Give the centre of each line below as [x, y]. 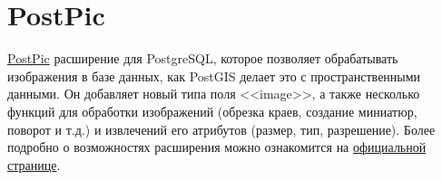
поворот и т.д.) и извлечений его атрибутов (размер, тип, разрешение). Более [221, 129]
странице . [34, 164]
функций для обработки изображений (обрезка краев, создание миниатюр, [212, 111]
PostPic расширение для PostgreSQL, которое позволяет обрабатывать [203, 58]
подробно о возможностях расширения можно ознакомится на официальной [217, 147]
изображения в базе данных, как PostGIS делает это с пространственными [214, 76]
